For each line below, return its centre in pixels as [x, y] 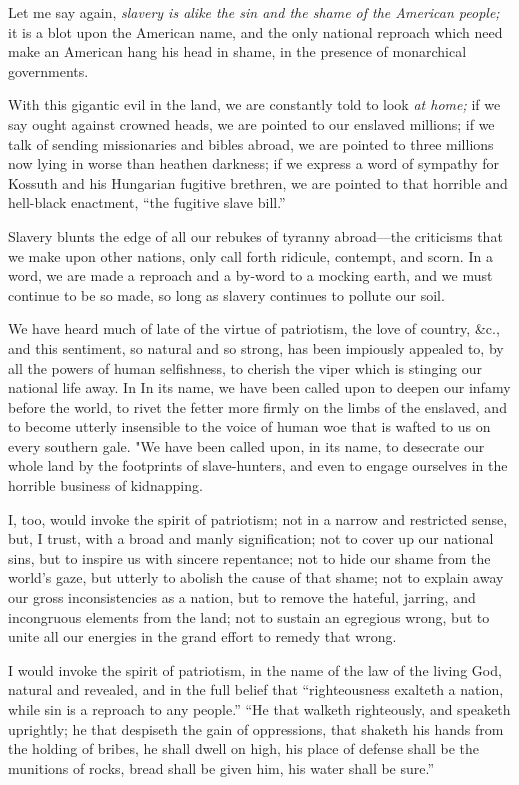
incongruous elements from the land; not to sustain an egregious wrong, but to [249, 616]
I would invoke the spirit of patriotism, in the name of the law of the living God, [255, 669]
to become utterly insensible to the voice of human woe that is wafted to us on [249, 426]
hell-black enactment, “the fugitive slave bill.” [147, 202]
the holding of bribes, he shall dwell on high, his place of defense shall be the [244, 748]
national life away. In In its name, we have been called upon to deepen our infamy [259, 387]
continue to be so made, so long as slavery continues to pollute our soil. [226, 294]
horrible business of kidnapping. [105, 485]
